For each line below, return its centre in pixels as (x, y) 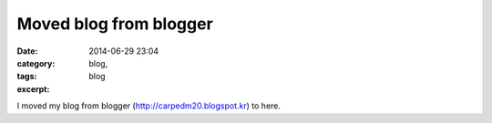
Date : (27, 51)
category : (36, 63)
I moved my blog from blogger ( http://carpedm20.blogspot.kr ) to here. (149, 106)
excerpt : (33, 89)
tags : (27, 77)
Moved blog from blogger (115, 24)
